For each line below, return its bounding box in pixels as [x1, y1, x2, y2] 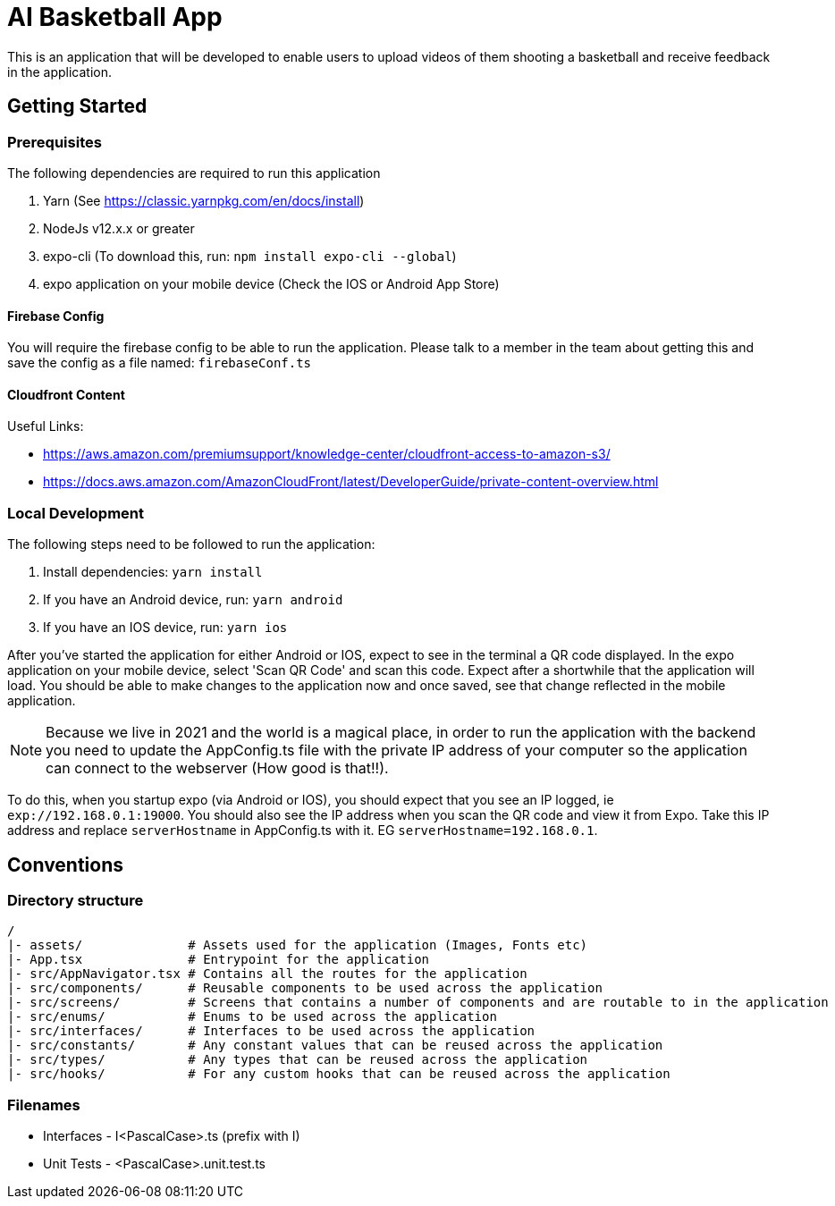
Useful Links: [7, 418, 84, 434]
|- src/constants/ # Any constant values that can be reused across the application [7, 1038, 663, 1053]
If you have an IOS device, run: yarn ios [43, 620, 288, 636]
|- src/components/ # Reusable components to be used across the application [7, 981, 603, 996]
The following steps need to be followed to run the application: [7, 536, 375, 552]
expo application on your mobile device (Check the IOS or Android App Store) [43, 275, 500, 291]
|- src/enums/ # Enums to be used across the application [7, 1009, 497, 1025]
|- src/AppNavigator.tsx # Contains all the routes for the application [7, 966, 527, 982]
